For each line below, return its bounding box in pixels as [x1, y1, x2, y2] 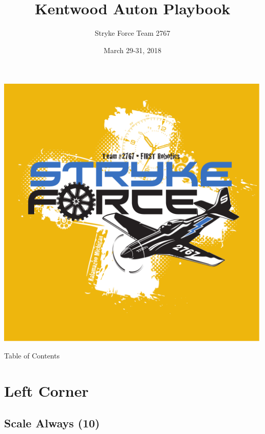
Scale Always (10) [4, 415, 100, 431]
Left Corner [4, 380, 89, 401]
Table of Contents [4, 350, 60, 360]
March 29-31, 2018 [103, 44, 162, 55]
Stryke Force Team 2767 [94, 28, 171, 38]
